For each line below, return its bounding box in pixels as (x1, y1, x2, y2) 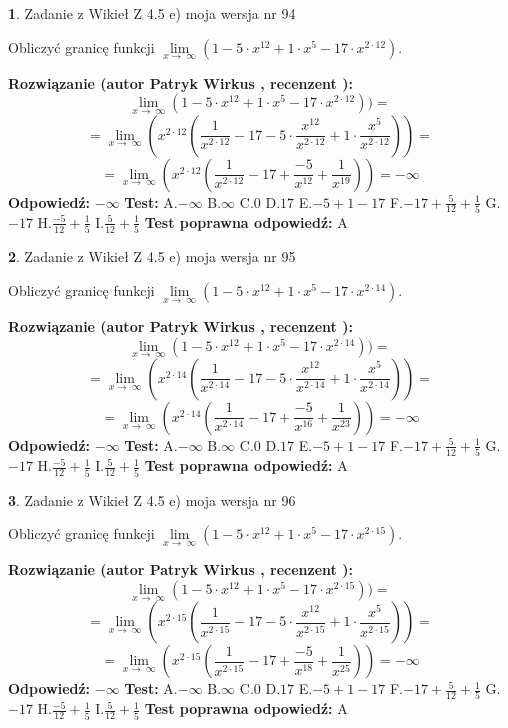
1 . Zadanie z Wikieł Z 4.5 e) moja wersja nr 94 (8, 3, 296, 23)
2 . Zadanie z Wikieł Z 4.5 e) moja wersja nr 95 (8, 246, 296, 267)
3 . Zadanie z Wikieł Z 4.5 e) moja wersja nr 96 (8, 489, 296, 510)
